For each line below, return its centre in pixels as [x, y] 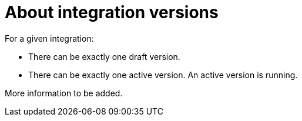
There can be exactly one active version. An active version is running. [163, 75]
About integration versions [112, 12]
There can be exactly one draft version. [104, 56]
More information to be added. [64, 93]
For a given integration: [49, 38]
